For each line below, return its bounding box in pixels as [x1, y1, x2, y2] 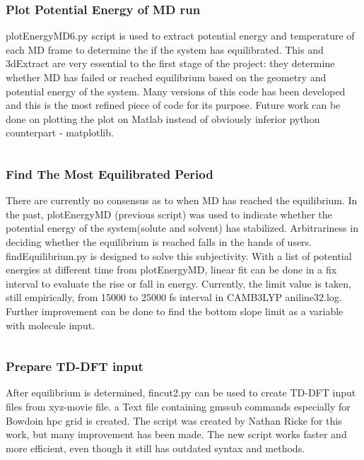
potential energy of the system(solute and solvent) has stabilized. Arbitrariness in [6, 220, 358, 235]
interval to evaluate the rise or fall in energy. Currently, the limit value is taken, [6, 276, 351, 290]
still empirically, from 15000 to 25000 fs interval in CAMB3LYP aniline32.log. [6, 290, 342, 305]
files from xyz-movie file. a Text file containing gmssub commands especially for [6, 399, 351, 413]
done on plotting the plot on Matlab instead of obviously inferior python [6, 111, 320, 126]
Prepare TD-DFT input [6, 358, 143, 375]
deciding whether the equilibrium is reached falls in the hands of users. [6, 234, 312, 249]
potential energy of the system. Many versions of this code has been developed [6, 83, 346, 98]
